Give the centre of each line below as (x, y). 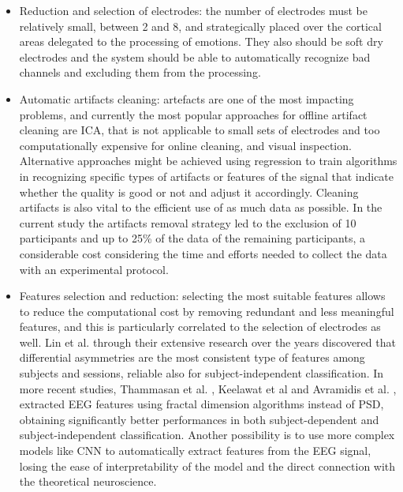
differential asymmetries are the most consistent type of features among (192, 357)
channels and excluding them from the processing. (140, 72)
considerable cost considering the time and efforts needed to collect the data (203, 253)
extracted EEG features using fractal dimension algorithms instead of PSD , (201, 404)
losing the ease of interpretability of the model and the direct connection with (207, 466)
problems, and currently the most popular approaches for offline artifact (193, 114)
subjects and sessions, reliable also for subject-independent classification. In (201, 373)
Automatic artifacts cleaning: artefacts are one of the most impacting (187, 98)
